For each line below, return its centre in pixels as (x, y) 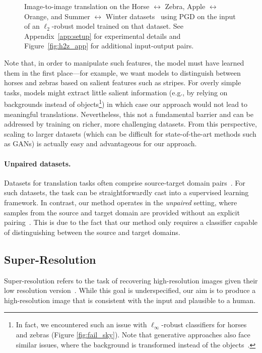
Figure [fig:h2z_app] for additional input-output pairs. (109, 46)
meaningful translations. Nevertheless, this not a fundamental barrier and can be (129, 114)
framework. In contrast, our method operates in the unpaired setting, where (121, 202)
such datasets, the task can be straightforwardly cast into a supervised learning (126, 192)
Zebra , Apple (185, 6)
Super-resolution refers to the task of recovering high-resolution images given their (131, 280)
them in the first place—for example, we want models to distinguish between (122, 72)
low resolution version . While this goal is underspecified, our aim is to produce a (130, 290)
